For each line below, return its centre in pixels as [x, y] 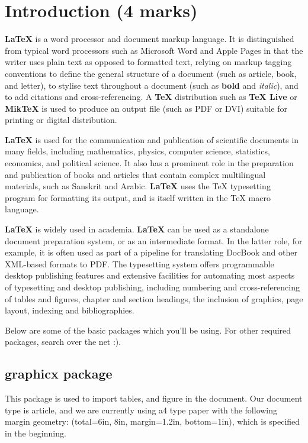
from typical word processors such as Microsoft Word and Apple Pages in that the [154, 50]
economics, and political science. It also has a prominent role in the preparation [149, 163]
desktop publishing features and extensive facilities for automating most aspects [150, 275]
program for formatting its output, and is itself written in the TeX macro [138, 197]
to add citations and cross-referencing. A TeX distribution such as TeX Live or [151, 97]
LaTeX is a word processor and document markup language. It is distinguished [150, 39]
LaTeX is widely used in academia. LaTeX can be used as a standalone [137, 229]
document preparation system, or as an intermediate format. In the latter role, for [154, 240]
